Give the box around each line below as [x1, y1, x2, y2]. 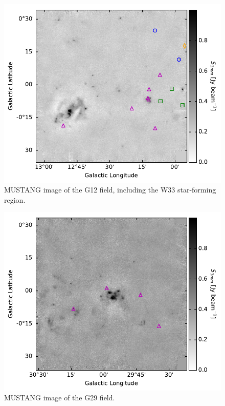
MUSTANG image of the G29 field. [4, 392, 115, 403]
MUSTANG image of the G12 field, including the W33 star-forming [4, 184, 216, 195]
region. [4, 194, 26, 205]
